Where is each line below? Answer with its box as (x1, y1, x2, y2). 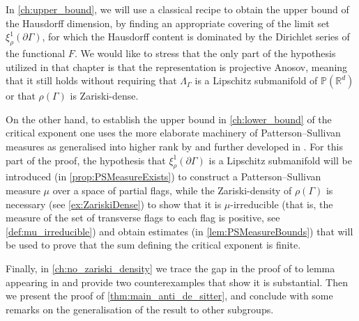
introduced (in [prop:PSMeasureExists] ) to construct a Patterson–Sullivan (6, 169, 321, 184)
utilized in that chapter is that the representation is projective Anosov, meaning (6, 59, 348, 74)
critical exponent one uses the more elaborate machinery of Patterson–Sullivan (6, 125, 341, 140)
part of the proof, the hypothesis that (6, 152, 166, 167)
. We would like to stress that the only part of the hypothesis (74, 45, 336, 60)
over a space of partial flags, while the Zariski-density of (52, 182, 292, 197)
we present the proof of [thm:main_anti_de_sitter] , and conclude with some (6, 288, 333, 303)
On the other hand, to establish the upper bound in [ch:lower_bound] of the (6, 111, 332, 126)
